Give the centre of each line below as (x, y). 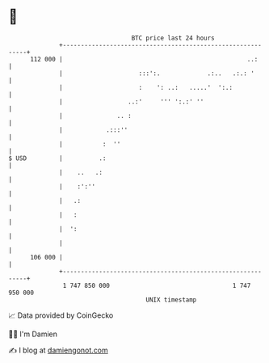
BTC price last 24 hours (173, 38)
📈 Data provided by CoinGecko (61, 315)
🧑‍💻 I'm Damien (33, 334)
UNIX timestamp (171, 300)
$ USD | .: (57, 158)
